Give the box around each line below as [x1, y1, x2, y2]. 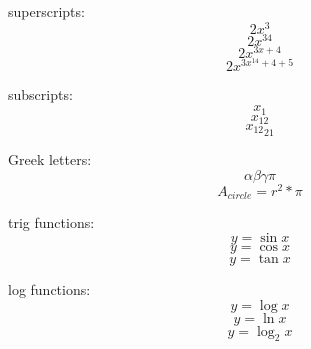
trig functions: [8, 212, 95, 233]
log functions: [8, 278, 91, 299]
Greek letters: [8, 149, 92, 170]
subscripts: [8, 84, 73, 105]
